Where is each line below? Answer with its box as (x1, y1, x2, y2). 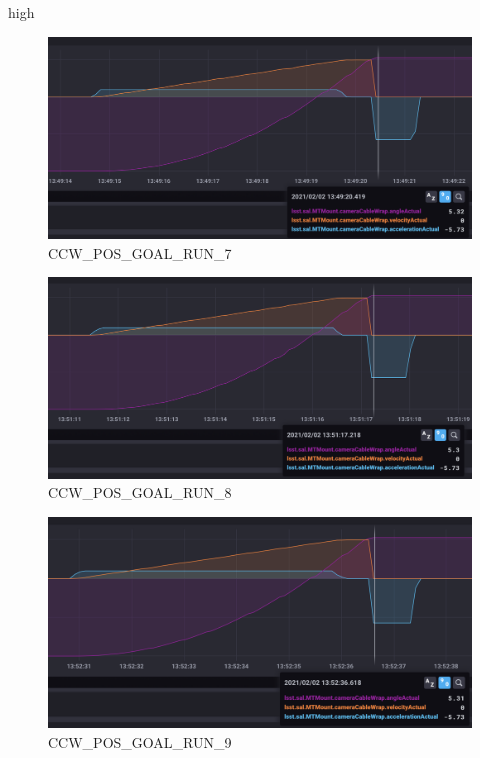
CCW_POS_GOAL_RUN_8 (48, 482, 232, 503)
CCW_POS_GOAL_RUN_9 (48, 731, 232, 752)
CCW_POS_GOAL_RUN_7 (48, 242, 232, 263)
